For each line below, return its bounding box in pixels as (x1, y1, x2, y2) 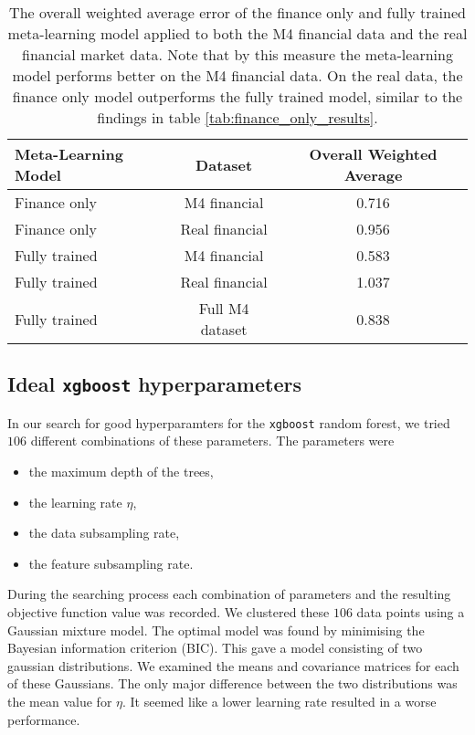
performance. (7, 709, 80, 729)
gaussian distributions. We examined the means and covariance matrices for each (7, 656, 459, 675)
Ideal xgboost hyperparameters (7, 370, 301, 398)
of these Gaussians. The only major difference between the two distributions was (7, 674, 458, 693)
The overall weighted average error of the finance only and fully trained (9, 2, 466, 23)
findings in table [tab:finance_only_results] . (97, 107, 378, 128)
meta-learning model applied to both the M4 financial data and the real (7, 23, 468, 44)
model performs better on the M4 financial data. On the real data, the (12, 65, 463, 86)
